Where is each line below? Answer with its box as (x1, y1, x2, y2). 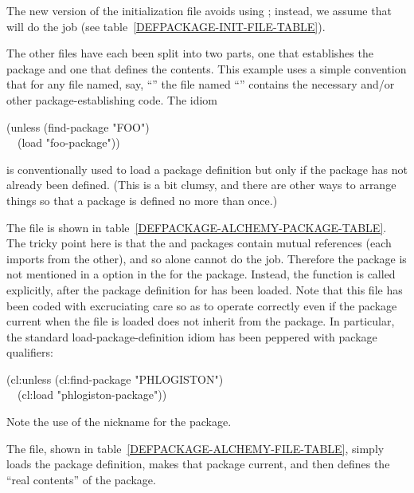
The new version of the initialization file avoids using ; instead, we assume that (6, 2, 392, 18)
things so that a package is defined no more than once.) (6, 191, 278, 208)
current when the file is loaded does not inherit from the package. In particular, (6, 313, 395, 329)
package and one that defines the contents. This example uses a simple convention (6, 60, 407, 77)
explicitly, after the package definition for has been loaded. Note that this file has (6, 281, 403, 298)
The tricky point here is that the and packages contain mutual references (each (6, 235, 392, 251)
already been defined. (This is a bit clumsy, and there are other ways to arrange (6, 176, 396, 193)
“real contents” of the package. (6, 471, 156, 487)
